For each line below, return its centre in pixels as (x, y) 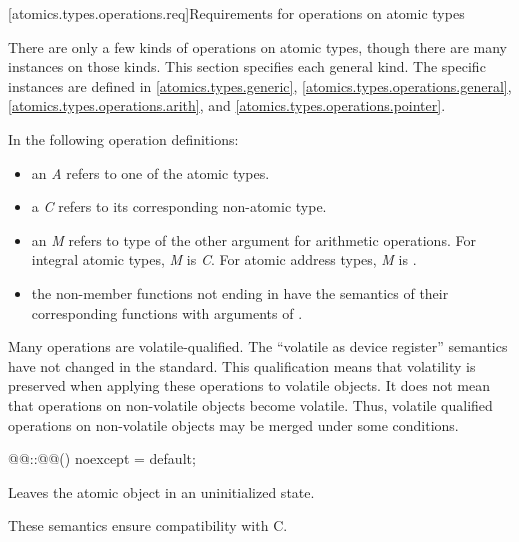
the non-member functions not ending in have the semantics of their (240, 292)
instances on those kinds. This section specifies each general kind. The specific (247, 66)
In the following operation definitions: (123, 138)
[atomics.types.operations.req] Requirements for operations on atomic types (236, 13)
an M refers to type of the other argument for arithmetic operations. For (253, 239)
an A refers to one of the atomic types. (150, 172)
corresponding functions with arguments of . (167, 312)
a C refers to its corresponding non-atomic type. (179, 206)
